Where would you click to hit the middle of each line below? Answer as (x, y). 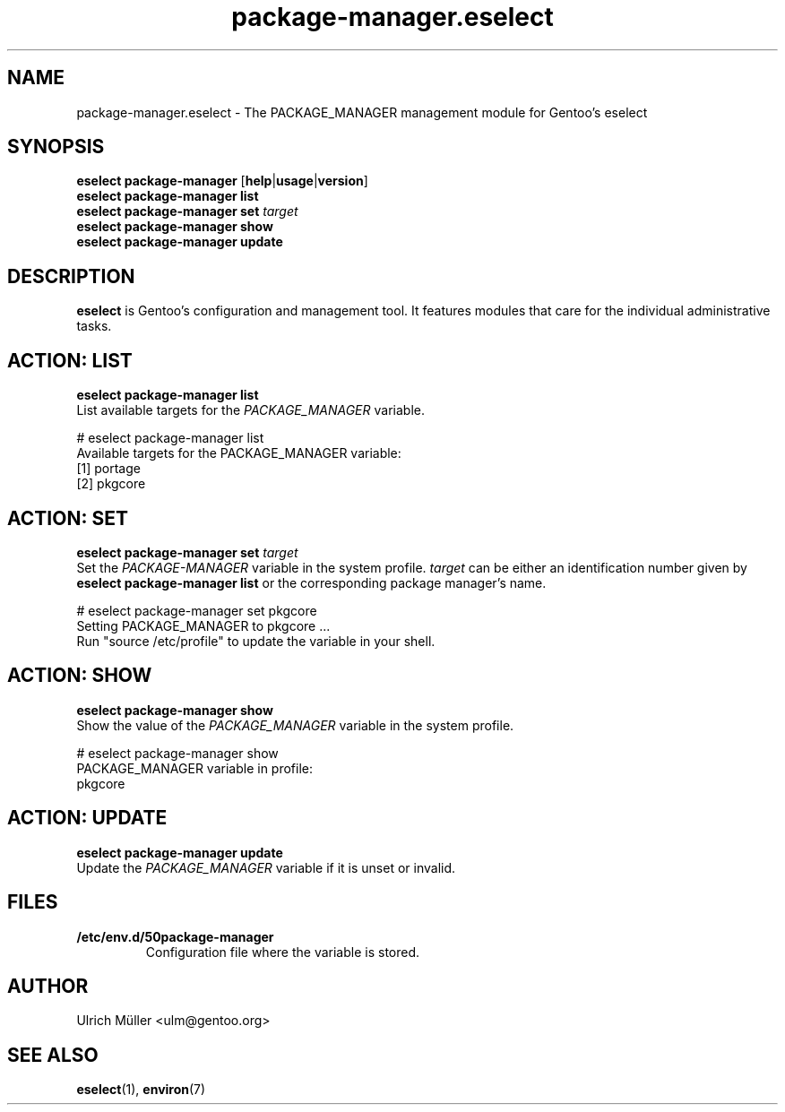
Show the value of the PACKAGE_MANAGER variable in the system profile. (295, 725)
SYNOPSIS (56, 147)
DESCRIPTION (71, 276)
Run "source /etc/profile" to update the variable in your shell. (256, 641)
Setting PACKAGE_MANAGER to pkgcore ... (203, 625)
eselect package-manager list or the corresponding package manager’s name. (311, 582)
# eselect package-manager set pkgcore (197, 610)
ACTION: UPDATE (87, 818)
